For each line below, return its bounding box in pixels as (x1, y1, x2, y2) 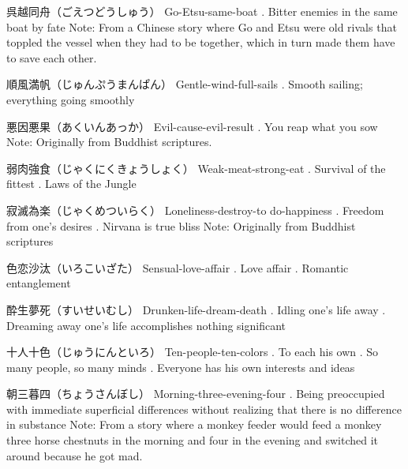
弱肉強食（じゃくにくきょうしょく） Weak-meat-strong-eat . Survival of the (6, 159, 386, 176)
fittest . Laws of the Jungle (6, 175, 137, 192)
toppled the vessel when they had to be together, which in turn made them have (6, 34, 395, 51)
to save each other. (6, 49, 97, 66)
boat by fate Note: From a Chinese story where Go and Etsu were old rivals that (6, 18, 397, 35)
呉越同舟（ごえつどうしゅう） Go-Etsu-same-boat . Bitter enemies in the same (6, 3, 398, 19)
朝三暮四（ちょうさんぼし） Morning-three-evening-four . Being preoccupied (6, 385, 385, 402)
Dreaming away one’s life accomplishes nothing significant (6, 317, 286, 333)
